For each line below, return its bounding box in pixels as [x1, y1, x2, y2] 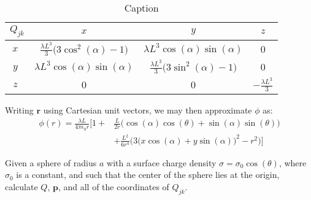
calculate [5, 180, 38, 193]
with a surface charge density [107, 156, 217, 169]
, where [278, 156, 307, 169]
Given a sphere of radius [5, 156, 97, 169]
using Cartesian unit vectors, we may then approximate [43, 104, 252, 117]
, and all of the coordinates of [58, 180, 169, 193]
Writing [5, 104, 34, 117]
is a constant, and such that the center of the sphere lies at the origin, [16, 168, 280, 181]
